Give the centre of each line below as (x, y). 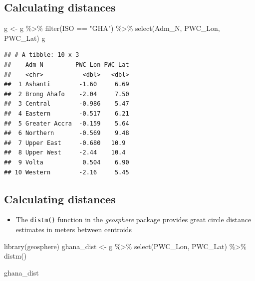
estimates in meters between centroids (74, 229)
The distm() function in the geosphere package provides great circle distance (133, 219)
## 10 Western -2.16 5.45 (67, 172)
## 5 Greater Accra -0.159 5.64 (67, 123)
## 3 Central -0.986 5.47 (67, 104)
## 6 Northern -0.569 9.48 (67, 133)
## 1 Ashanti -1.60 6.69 (67, 84)
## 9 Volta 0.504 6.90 (67, 162)
